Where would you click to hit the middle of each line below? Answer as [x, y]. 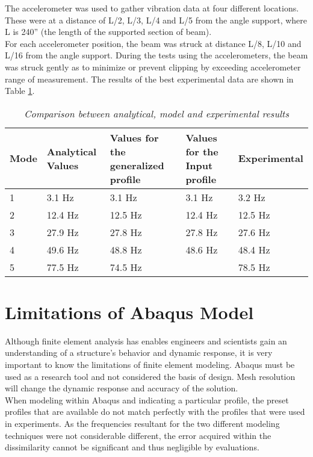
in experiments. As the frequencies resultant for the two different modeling [142, 424]
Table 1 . [20, 91]
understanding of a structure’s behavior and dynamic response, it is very [139, 353]
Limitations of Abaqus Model [129, 312]
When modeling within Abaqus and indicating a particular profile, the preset [147, 399]
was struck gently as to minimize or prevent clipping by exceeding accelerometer [153, 67]
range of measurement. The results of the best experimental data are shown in [149, 79]
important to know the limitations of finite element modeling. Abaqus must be [150, 365]
